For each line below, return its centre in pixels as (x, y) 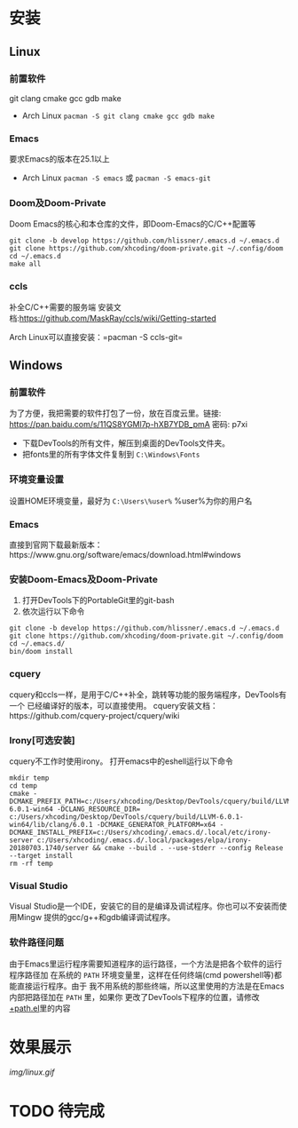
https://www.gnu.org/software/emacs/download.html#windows (125, 555)
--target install (41, 855)
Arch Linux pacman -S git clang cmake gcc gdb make (118, 115)
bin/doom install (41, 652)
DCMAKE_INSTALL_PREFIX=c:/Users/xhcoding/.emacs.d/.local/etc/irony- (141, 832)
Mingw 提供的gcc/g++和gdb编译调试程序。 (96, 917)
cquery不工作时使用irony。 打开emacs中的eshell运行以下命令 (121, 761)
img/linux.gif (32, 1072)
